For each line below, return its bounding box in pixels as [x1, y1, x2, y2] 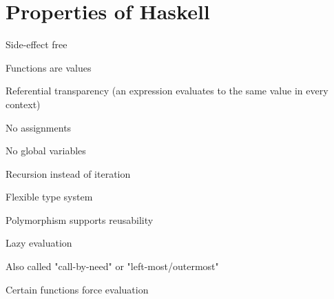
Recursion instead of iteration [6, 166, 131, 181]
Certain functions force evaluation [6, 282, 149, 296]
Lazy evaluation [6, 236, 72, 250]
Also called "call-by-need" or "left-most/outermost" [6, 259, 219, 274]
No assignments [6, 120, 72, 134]
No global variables [6, 143, 86, 158]
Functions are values [6, 60, 92, 74]
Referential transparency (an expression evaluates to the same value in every [6, 83, 328, 98]
